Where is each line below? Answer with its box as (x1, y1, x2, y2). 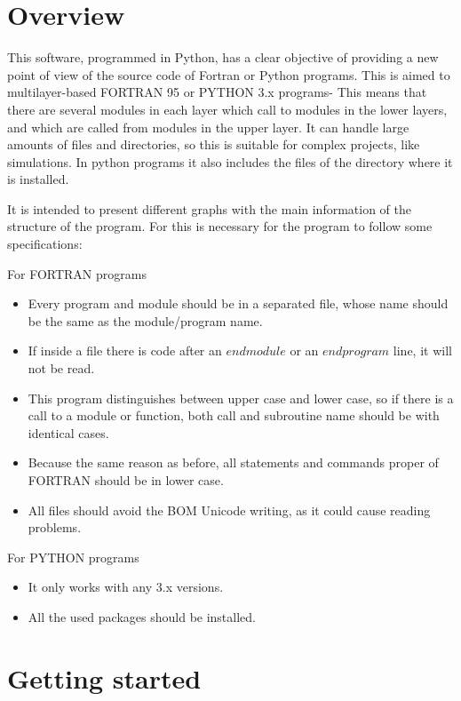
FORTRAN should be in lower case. (28, 471, 224, 489)
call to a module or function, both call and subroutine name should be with (28, 406, 440, 425)
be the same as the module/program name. (28, 311, 263, 330)
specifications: (7, 235, 83, 253)
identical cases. (28, 423, 109, 442)
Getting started (7, 659, 202, 696)
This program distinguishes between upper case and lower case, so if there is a (28, 388, 454, 407)
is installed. (7, 170, 69, 188)
